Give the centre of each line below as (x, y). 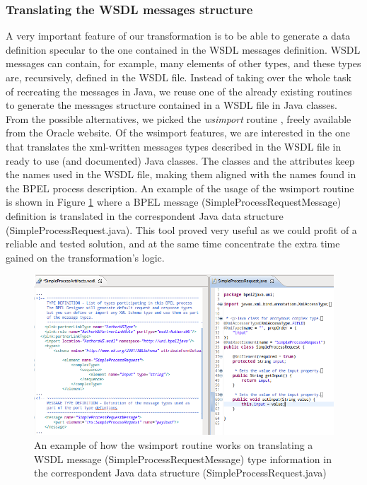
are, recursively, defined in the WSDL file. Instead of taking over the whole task (179, 77)
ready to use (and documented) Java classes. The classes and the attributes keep (180, 160)
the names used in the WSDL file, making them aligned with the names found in (181, 174)
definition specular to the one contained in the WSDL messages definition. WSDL (183, 49)
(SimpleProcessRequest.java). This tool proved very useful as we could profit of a (181, 229)
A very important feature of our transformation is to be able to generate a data (178, 36)
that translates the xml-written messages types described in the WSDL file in (174, 146)
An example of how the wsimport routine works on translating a (174, 444)
